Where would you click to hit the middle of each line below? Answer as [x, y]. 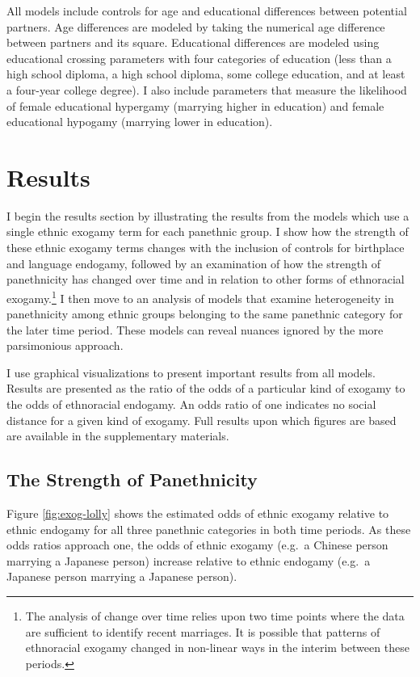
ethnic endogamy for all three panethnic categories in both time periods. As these [209, 529]
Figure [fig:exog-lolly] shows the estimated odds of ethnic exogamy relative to [198, 513]
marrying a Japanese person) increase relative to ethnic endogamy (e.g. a [189, 560]
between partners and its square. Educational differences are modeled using [193, 42]
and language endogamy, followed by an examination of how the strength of [193, 263]
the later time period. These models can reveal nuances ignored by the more [195, 329]
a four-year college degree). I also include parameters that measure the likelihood [207, 89]
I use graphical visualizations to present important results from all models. [191, 372]
